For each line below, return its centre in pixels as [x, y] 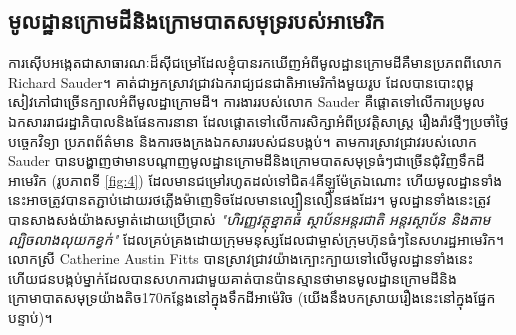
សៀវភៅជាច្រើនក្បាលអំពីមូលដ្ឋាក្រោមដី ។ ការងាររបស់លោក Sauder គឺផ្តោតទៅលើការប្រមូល [246, 101]
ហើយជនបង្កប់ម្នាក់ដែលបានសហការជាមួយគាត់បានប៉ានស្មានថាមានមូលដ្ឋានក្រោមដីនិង [232, 277]
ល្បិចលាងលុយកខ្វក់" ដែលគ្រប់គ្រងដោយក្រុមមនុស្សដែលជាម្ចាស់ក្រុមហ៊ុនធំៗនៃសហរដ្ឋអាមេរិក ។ [256, 238]
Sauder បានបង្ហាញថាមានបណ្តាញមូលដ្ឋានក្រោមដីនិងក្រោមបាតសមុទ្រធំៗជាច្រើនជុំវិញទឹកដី [246, 160]
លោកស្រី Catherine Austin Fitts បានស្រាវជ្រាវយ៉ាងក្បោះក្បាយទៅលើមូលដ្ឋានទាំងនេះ [241, 258]
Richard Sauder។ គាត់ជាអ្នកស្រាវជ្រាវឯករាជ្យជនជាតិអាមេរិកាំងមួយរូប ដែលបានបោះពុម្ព [241, 81]
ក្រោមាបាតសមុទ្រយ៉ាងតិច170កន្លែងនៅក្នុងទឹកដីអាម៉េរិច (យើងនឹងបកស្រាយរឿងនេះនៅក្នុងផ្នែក [252, 297]
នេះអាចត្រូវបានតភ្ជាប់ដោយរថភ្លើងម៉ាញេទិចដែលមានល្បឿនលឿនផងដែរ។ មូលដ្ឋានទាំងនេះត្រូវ [249, 199]
